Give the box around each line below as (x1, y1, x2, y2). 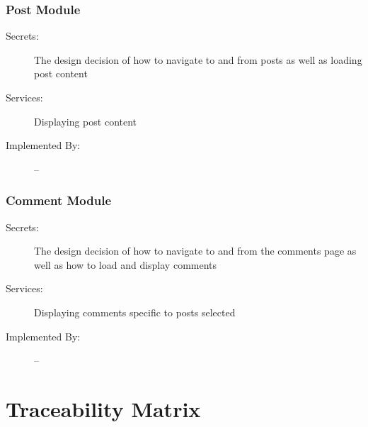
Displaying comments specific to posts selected (34, 304, 236, 319)
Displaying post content (34, 113, 137, 128)
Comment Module (6, 192, 112, 209)
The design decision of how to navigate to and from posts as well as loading (34, 52, 362, 67)
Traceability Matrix (6, 394, 201, 423)
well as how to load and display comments (34, 257, 217, 272)
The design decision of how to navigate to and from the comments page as (34, 243, 357, 258)
